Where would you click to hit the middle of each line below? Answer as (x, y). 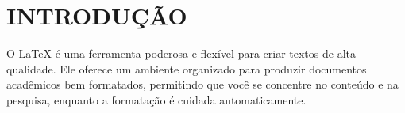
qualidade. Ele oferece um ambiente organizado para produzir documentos (187, 68)
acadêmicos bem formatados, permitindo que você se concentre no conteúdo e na (202, 84)
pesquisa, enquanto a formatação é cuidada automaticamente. (156, 99)
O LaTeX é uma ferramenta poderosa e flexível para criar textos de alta (181, 53)
